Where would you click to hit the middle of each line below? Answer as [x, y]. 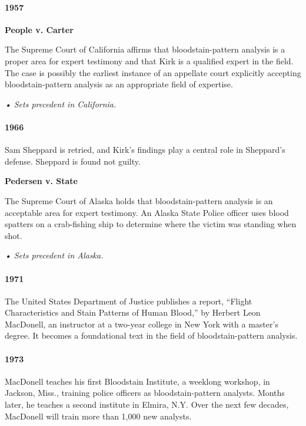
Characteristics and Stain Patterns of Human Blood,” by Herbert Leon [133, 312]
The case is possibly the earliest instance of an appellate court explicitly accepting [153, 72]
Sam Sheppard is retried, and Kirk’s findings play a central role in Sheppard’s [145, 150]
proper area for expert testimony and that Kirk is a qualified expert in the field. [149, 60]
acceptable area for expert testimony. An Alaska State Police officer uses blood [147, 212]
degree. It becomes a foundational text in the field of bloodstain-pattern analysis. [151, 335]
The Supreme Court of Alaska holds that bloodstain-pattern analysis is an [139, 200]
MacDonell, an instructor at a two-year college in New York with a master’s [142, 324]
